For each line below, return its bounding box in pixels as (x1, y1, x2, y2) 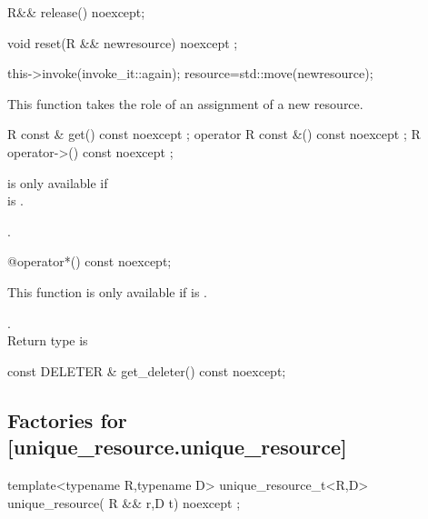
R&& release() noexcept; (7, 3, 145, 21)
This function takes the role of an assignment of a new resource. (7, 94, 363, 113)
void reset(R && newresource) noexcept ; (7, 33, 238, 52)
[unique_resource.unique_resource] (7, 433, 347, 461)
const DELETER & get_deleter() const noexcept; (7, 361, 286, 380)
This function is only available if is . (7, 282, 207, 301)
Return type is (7, 331, 88, 350)
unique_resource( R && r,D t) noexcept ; (7, 493, 241, 512)
